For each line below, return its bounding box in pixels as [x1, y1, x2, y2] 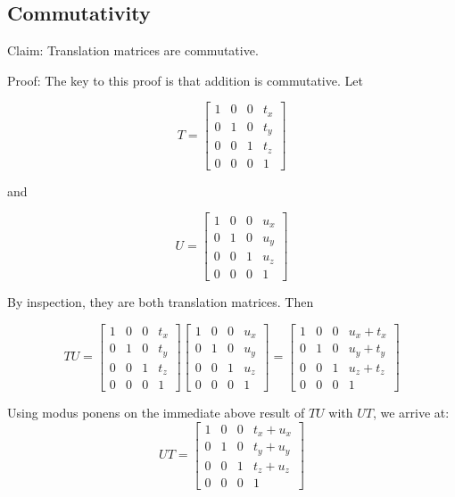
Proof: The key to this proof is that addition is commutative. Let [7, 70, 363, 89]
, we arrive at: [372, 403, 450, 422]
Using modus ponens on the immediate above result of [7, 403, 305, 422]
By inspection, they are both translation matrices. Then [7, 292, 314, 311]
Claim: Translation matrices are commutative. [7, 41, 259, 60]
